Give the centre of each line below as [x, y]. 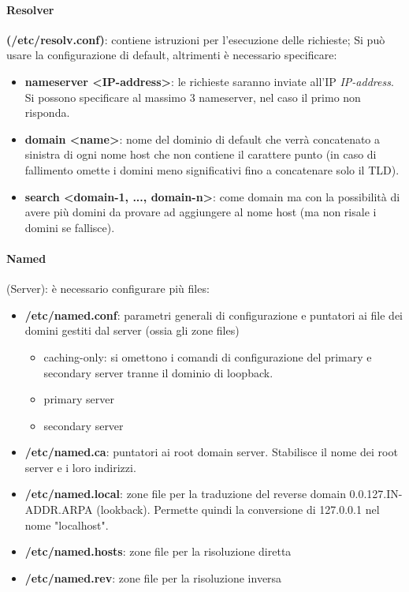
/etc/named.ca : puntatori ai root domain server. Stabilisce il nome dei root [211, 452]
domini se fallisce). [70, 227]
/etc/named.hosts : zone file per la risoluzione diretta [158, 551]
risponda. [47, 112]
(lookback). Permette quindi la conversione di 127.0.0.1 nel [238, 510]
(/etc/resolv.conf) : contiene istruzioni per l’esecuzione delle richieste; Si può [196, 39]
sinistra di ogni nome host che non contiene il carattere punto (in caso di [201, 154]
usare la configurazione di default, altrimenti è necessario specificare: [172, 55]
